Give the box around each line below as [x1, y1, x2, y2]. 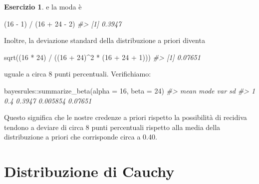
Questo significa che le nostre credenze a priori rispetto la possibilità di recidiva [4, 112, 247, 122]
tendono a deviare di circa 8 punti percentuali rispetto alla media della [4, 121, 221, 132]
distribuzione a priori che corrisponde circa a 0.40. [4, 131, 157, 142]
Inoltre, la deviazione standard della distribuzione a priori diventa [4, 35, 205, 45]
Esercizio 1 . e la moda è [4, 1, 82, 11]
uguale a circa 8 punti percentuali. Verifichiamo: [4, 68, 151, 79]
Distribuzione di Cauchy [4, 161, 175, 181]
